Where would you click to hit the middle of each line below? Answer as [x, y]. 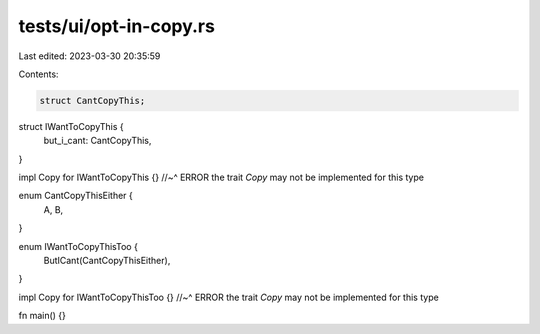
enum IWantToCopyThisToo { [78, 246]
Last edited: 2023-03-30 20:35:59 [89, 56]
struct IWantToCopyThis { [71, 126]
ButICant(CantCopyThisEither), [107, 261]
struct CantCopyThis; [92, 100]
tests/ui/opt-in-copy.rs [116, 26]
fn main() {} [42, 316]
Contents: [38, 74]
